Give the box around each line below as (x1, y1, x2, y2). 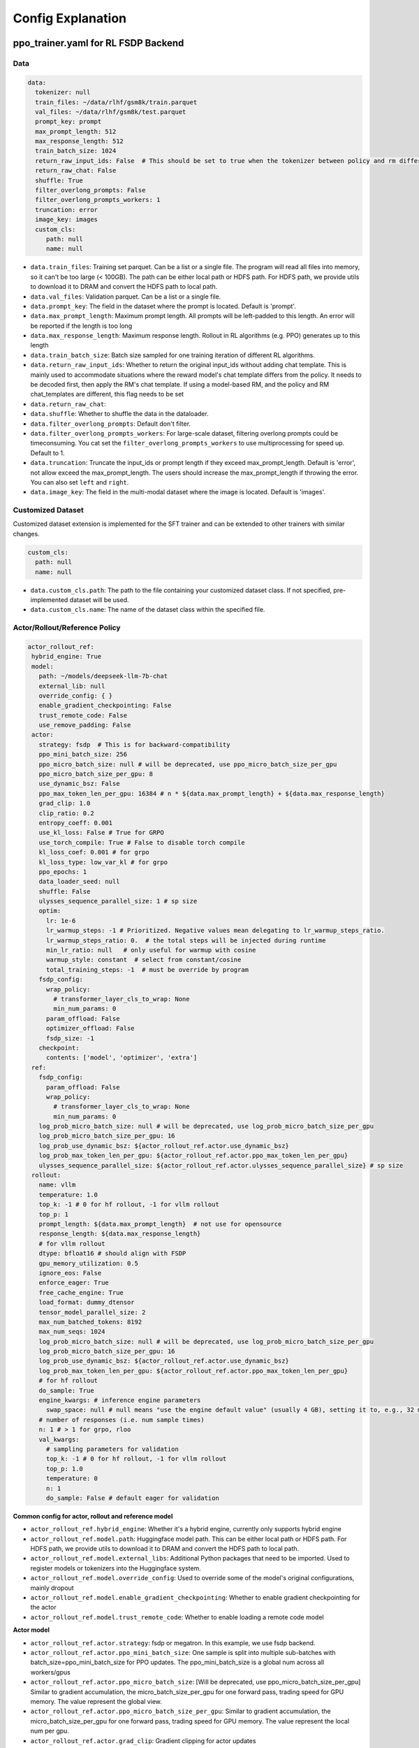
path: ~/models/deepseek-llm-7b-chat (38, 672, 168, 680)
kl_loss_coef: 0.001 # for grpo (38, 848, 149, 857)
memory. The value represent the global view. (30, 1697, 162, 1705)
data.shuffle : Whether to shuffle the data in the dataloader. (30, 410, 209, 418)
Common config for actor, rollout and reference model (13, 1512, 173, 1520)
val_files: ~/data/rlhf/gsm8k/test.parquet (35, 108, 186, 115)
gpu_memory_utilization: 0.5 (38, 1259, 139, 1267)
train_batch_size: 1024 (35, 147, 117, 155)
